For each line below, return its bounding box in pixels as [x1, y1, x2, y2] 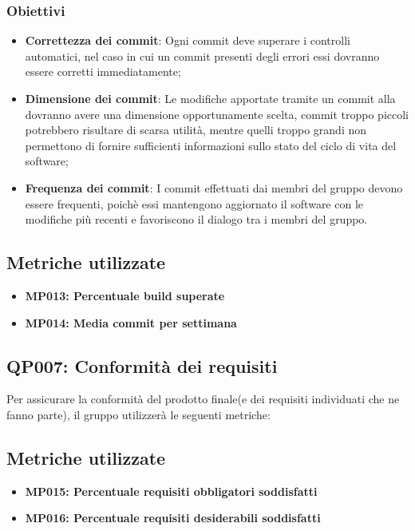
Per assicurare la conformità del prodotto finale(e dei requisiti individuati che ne [6, 390, 400, 407]
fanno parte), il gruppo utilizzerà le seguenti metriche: [6, 406, 271, 422]
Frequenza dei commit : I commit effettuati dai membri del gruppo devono [25, 179, 403, 196]
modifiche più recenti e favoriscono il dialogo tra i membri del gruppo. [25, 211, 368, 228]
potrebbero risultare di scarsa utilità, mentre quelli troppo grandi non [25, 121, 367, 138]
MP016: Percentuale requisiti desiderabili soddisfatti [25, 509, 321, 526]
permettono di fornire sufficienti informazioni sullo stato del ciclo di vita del [25, 137, 397, 153]
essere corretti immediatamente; [25, 63, 181, 80]
